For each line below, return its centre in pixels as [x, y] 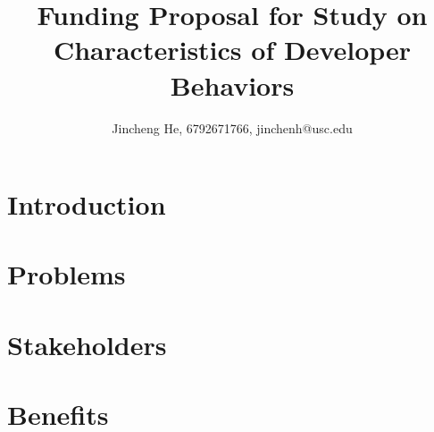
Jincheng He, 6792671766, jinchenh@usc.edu [232, 127]
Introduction [87, 204]
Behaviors [232, 85]
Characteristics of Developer [232, 50]
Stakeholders [87, 344]
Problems [67, 274]
